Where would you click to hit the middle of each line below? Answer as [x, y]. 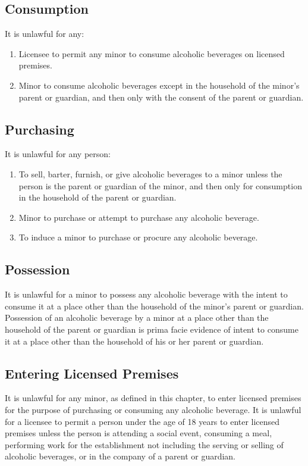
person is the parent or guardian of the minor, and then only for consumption [160, 185]
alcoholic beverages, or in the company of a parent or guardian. [120, 456]
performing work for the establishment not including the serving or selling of [144, 444]
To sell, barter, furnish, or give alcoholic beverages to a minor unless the [150, 173]
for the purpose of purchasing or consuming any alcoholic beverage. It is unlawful [153, 409]
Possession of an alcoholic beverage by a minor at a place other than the [137, 318]
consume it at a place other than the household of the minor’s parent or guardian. [154, 306]
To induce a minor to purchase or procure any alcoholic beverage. [138, 237]
